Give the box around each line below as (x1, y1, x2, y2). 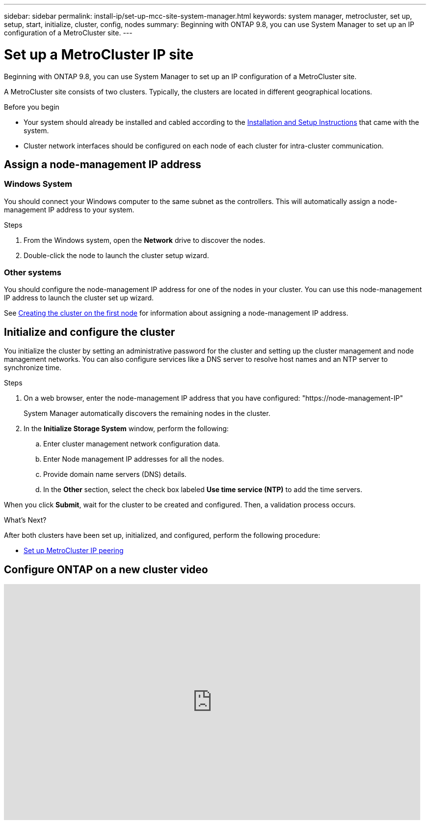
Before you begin (4, 102, 59, 111)
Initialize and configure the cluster (4, 325, 175, 338)
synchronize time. (4, 363, 61, 372)
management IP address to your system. (4, 205, 134, 214)
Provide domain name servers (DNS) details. (43, 470, 187, 479)
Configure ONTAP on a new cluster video (4, 563, 208, 576)
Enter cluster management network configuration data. (43, 440, 220, 448)
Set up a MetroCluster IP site (4, 46, 194, 63)
